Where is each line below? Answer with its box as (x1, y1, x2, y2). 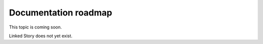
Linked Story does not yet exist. (9, 33, 73, 39)
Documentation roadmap (9, 7, 113, 18)
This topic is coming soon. (9, 24, 62, 30)
